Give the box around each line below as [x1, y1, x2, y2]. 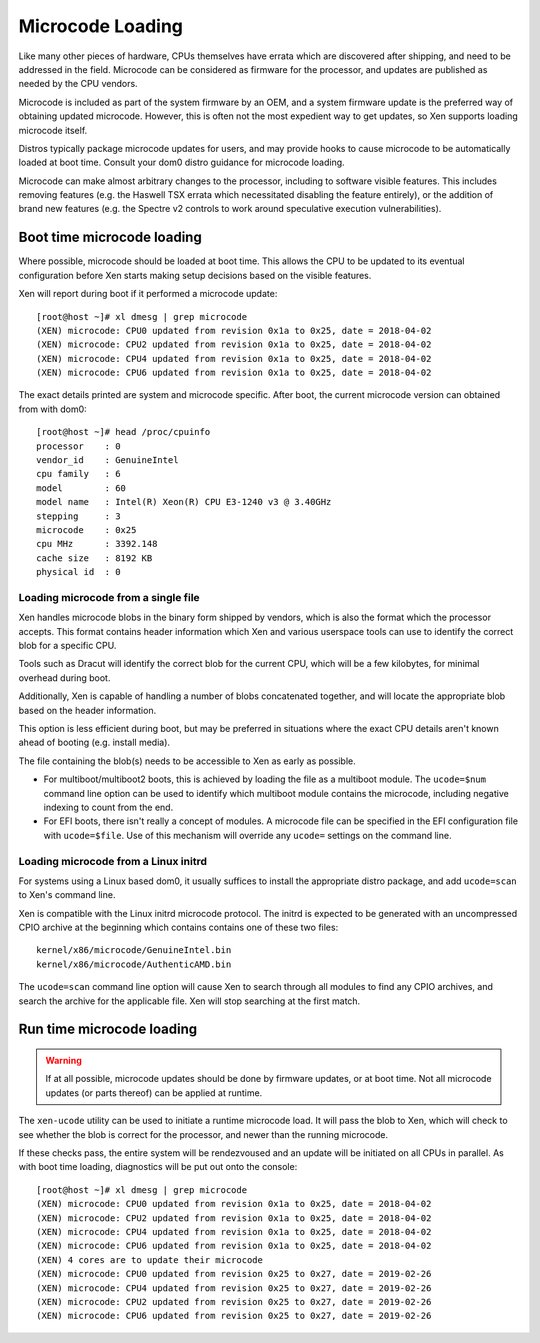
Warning [45, 1055, 82, 1067]
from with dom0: [18, 403, 87, 415]
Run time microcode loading [18, 1021, 198, 1038]
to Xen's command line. [18, 889, 116, 901]
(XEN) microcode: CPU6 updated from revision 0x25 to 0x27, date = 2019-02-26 [36, 1310, 432, 1322]
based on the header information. [18, 704, 157, 716]
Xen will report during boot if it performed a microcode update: [18, 288, 278, 300]
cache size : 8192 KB [36, 552, 153, 564]
